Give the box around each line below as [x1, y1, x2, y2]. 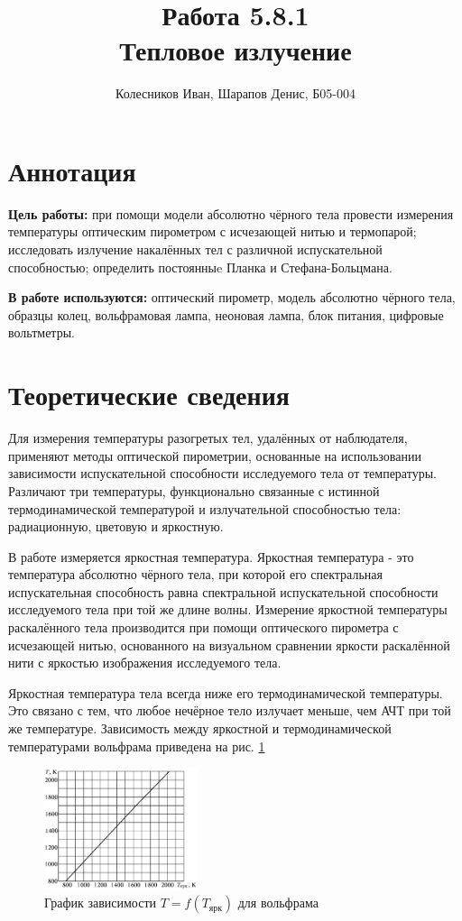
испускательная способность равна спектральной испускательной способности [8, 582, 439, 601]
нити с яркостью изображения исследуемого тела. [8, 653, 282, 672]
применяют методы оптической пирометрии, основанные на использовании [8, 446, 421, 465]
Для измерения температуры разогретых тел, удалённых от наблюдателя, [8, 428, 408, 447]
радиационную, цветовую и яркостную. [8, 517, 224, 536]
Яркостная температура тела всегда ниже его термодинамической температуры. [8, 683, 443, 702]
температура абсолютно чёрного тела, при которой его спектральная [8, 565, 383, 584]
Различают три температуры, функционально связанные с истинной [8, 481, 380, 500]
